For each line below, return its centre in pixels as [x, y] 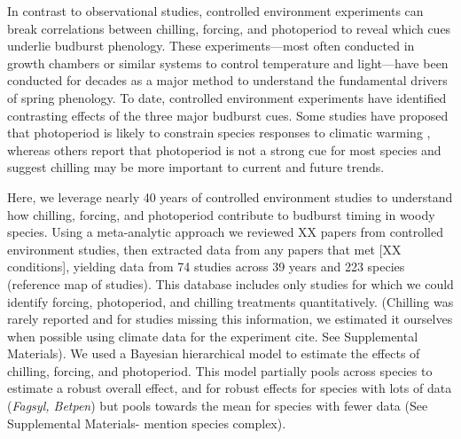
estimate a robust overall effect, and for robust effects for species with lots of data [230, 388]
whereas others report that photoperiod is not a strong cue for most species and [224, 149]
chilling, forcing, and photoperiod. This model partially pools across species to [220, 370]
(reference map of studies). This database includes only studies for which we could [230, 283]
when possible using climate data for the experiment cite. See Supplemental [213, 336]
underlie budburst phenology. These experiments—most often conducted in [211, 46]
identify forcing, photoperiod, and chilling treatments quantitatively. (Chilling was [230, 301]
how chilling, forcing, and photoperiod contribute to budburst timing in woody [221, 214]
